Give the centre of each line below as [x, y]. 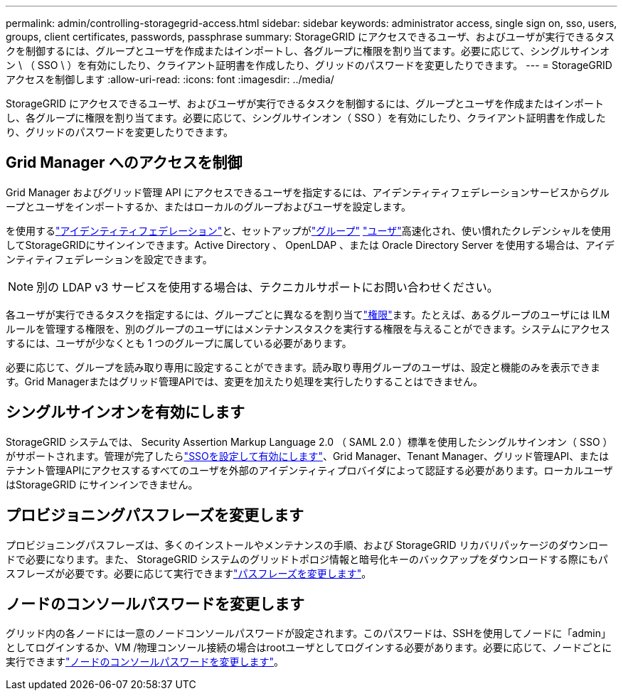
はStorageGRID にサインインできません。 [102, 484]
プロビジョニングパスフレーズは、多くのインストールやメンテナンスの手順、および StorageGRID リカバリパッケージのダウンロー [307, 545]
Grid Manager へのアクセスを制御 [124, 163]
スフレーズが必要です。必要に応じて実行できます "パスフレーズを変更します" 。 [189, 573]
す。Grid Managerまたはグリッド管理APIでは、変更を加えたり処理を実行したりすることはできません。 [244, 381]
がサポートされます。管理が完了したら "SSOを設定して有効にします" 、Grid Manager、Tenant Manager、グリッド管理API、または [308, 456]
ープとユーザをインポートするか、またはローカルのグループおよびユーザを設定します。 [209, 206]
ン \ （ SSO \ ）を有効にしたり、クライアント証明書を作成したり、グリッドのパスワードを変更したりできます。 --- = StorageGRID [309, 65]
